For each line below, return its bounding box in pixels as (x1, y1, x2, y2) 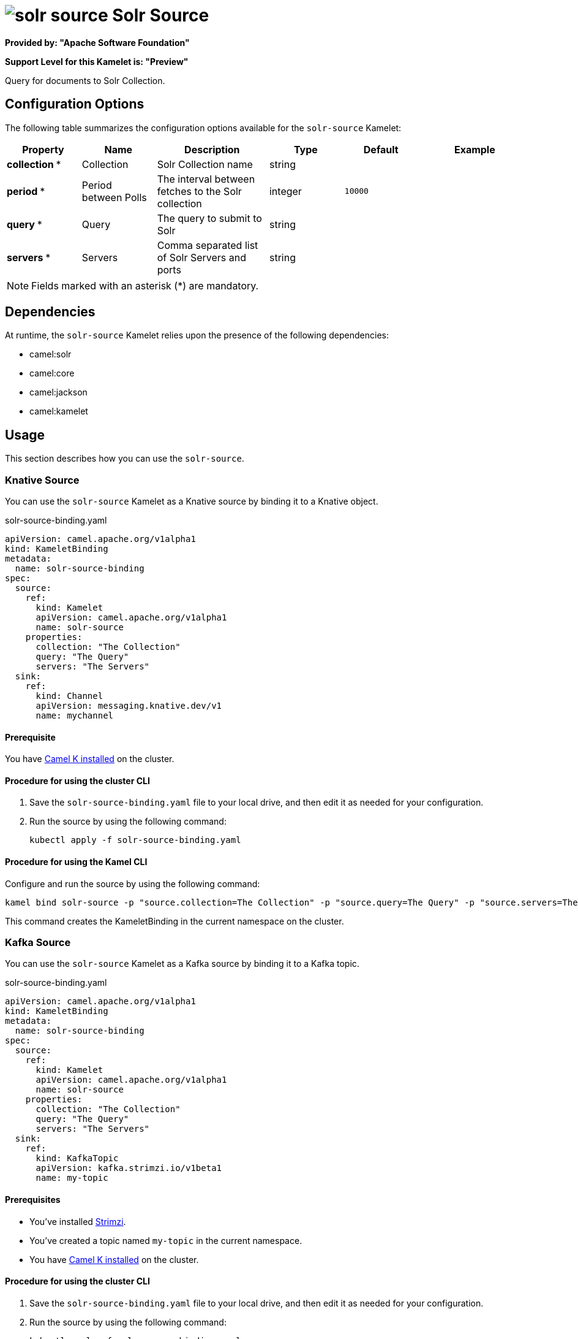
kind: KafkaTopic (36, 1153, 119, 1164)
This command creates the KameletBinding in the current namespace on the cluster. (5, 915, 344, 926)
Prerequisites (5, 1194, 61, 1205)
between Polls (81, 191, 147, 204)
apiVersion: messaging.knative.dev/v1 (36, 701, 222, 711)
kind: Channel (36, 691, 103, 701)
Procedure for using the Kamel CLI (5, 856, 148, 868)
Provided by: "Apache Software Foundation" (5, 37, 190, 48)
